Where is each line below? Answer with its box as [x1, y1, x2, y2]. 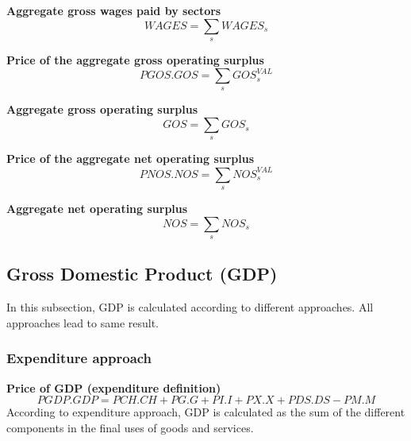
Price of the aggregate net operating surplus [6, 150, 255, 167]
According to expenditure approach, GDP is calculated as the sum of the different [6, 404, 405, 420]
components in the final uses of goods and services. [6, 419, 254, 435]
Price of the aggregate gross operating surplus [6, 51, 264, 68]
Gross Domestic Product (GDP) [6, 261, 278, 286]
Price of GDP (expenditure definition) [6, 379, 221, 396]
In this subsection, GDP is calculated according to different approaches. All [6, 299, 374, 315]
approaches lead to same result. [6, 314, 159, 331]
